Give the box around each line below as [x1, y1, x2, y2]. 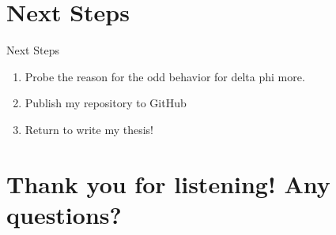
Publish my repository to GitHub [25, 95, 187, 111]
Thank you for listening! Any [6, 167, 330, 200]
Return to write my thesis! [25, 121, 153, 137]
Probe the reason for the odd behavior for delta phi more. [25, 68, 305, 84]
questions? [6, 198, 122, 230]
